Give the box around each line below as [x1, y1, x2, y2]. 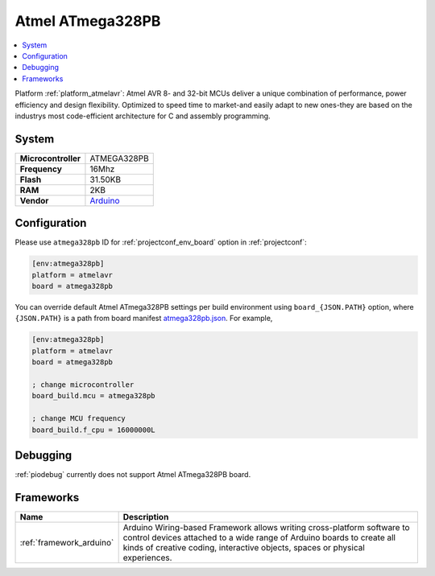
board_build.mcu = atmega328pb [31, 391, 156, 401]
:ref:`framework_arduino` [19, 537, 114, 548]
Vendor [19, 195, 49, 206]
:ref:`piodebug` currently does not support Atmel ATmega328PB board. [14, 470, 251, 479]
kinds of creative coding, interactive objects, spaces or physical [122, 541, 366, 553]
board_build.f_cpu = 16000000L [31, 425, 156, 434]
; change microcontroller [31, 381, 135, 389]
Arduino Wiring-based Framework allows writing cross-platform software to [122, 521, 410, 533]
